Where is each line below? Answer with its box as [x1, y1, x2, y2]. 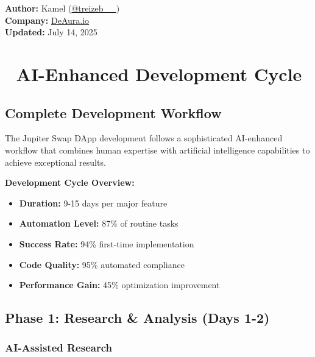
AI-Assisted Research [5, 340, 112, 355]
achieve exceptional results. [5, 155, 106, 168]
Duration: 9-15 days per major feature [19, 196, 168, 209]
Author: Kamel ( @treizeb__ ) [5, 2, 120, 14]
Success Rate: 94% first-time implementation [19, 237, 194, 250]
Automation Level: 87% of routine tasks [19, 217, 179, 230]
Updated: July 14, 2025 [5, 26, 97, 38]
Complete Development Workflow [5, 103, 222, 122]
